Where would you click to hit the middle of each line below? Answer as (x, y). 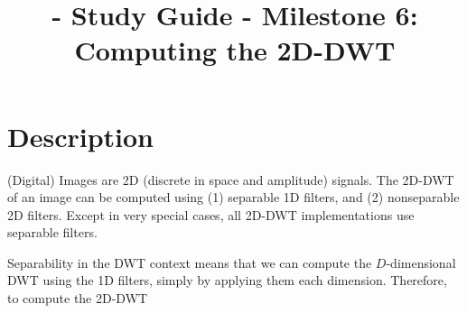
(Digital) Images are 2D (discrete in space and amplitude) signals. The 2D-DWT (231, 179)
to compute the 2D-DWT (78, 298)
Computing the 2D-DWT (235, 50)
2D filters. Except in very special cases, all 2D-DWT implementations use (211, 214)
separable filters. (52, 232)
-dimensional (421, 262)
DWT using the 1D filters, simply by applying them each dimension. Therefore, (227, 280)
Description (81, 136)
